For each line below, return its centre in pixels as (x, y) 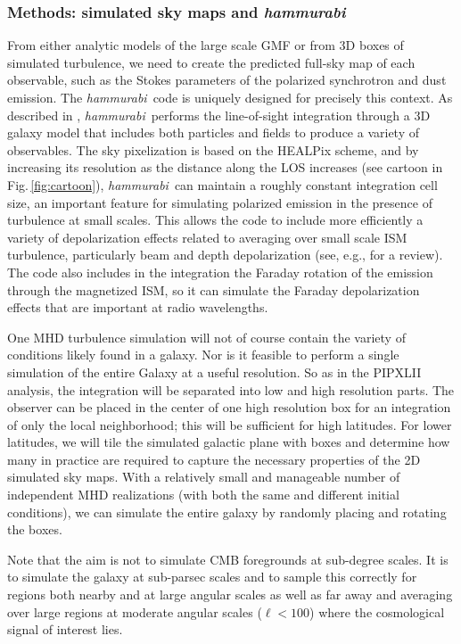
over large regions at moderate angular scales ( (135, 611)
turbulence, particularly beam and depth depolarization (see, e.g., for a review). (225, 255)
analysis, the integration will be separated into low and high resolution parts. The (231, 389)
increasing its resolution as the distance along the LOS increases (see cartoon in (225, 167)
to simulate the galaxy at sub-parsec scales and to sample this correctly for (212, 577)
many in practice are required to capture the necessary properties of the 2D (214, 459)
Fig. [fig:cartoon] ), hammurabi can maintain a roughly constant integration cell (222, 184)
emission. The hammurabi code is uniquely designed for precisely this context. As (230, 97)
